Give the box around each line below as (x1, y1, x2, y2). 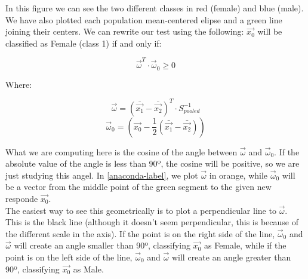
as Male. (73, 262, 104, 275)
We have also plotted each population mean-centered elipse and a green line (5, 13, 282, 26)
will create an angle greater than (171, 250, 291, 263)
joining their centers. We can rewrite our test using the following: (5, 25, 244, 38)
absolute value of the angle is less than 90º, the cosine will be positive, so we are (5, 157, 300, 170)
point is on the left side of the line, (5, 250, 133, 263)
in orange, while (209, 168, 268, 181)
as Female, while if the (204, 239, 287, 252)
